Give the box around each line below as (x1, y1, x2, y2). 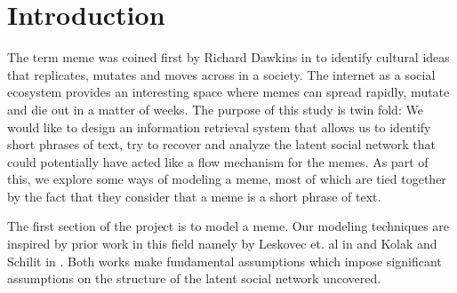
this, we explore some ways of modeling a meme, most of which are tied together (7, 170, 446, 188)
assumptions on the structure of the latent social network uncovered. (7, 269, 381, 288)
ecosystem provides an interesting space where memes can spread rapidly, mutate (7, 83, 450, 101)
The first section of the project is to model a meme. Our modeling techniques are (7, 217, 450, 235)
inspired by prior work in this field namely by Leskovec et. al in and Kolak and (7, 234, 437, 253)
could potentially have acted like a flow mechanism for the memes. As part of (7, 152, 429, 170)
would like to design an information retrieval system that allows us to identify (7, 117, 431, 136)
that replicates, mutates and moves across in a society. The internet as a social (7, 65, 436, 83)
